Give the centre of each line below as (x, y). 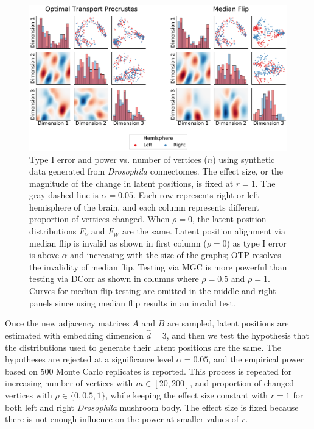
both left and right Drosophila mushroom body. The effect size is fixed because (152, 407)
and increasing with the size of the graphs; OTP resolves (176, 255)
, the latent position (229, 219)
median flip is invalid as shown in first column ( (118, 243)
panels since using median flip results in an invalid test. (132, 302)
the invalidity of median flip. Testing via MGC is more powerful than (158, 266)
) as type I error (256, 243)
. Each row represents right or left (196, 195)
